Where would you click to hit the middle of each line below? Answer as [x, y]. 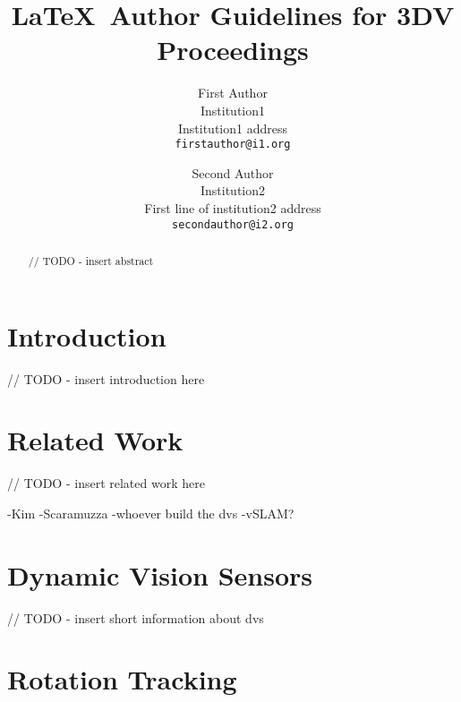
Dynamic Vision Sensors [160, 574]
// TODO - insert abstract [91, 260]
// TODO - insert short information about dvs [136, 617]
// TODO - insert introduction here [106, 378]
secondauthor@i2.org [233, 224]
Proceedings [233, 50]
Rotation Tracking [122, 679]
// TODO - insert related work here [106, 483]
